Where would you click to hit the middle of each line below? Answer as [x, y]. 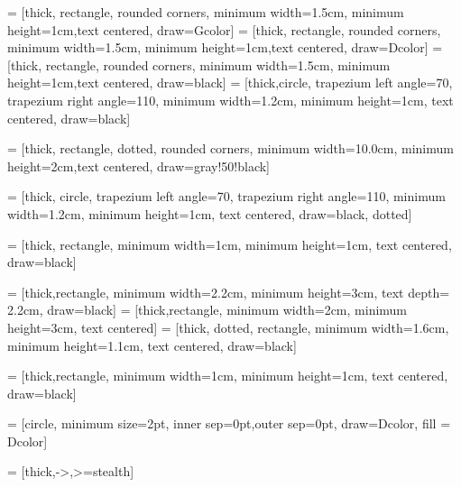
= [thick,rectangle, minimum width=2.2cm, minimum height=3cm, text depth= [229, 292]
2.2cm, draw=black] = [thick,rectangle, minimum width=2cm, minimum [207, 310]
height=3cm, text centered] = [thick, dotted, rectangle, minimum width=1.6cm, [228, 327]
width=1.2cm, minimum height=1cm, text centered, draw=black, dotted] [210, 213]
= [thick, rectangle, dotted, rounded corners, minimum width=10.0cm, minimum [230, 148]
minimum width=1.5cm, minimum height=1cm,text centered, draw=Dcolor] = [225, 47]
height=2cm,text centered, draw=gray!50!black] [139, 165]
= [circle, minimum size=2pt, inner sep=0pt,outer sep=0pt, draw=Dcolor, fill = [229, 423]
